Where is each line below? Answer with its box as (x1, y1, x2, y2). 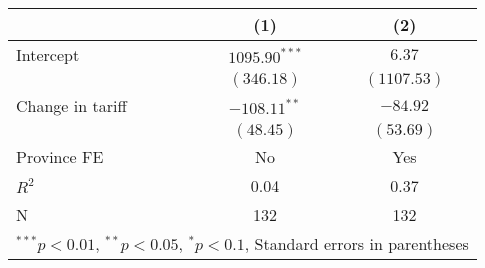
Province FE (16, 145, 104, 168)
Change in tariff (16, 94, 127, 117)
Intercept (16, 43, 80, 66)
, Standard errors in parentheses (244, 232, 469, 255)
